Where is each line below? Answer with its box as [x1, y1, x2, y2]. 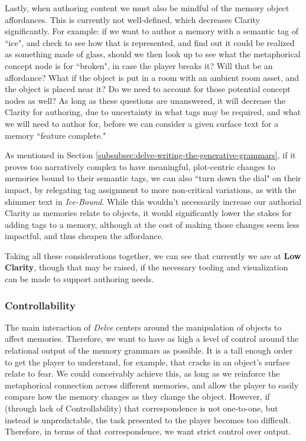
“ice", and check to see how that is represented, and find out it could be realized [5, 36, 295, 48]
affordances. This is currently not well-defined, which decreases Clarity [5, 13, 260, 25]
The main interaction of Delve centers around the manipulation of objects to [5, 321, 282, 333]
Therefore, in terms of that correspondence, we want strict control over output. [5, 425, 291, 437]
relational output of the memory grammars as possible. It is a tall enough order [5, 344, 293, 357]
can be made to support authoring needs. [5, 273, 154, 285]
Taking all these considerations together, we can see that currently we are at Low [5, 249, 301, 262]
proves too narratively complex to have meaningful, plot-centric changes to [5, 160, 275, 172]
